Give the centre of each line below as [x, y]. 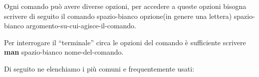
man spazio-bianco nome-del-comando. [64, 52]
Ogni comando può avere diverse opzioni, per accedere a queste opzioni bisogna [125, 6]
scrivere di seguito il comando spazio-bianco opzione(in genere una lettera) [118, 16]
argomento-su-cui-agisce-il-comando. [81, 26]
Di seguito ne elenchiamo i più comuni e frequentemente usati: [99, 68]
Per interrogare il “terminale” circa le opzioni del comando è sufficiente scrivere [125, 42]
